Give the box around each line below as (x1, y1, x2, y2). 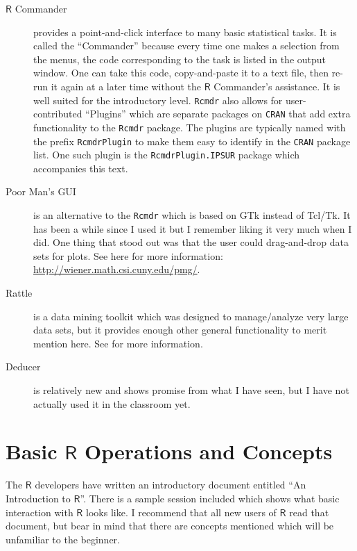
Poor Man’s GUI (6, 184, 76, 199)
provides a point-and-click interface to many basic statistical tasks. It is (33, 24, 337, 39)
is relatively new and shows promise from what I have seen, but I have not (33, 383, 349, 397)
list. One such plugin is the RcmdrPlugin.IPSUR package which (33, 147, 300, 162)
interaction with (6, 504, 73, 519)
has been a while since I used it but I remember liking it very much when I (33, 221, 352, 236)
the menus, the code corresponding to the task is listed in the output (33, 51, 326, 66)
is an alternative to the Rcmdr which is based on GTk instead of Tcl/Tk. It (33, 208, 351, 222)
